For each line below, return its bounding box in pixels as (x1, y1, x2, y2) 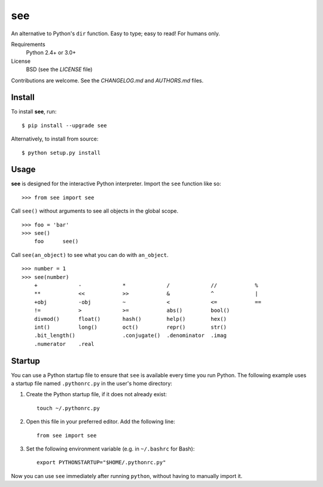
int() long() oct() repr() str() (33, 323, 227, 330)
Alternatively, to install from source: (11, 135, 99, 143)
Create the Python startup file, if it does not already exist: (26, 391, 167, 398)
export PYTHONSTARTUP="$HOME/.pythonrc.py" (36, 459, 166, 466)
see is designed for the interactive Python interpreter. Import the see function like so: (11, 180, 221, 188)
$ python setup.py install (22, 149, 101, 156)
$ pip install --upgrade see (22, 122, 107, 128)
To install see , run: (11, 108, 57, 115)
